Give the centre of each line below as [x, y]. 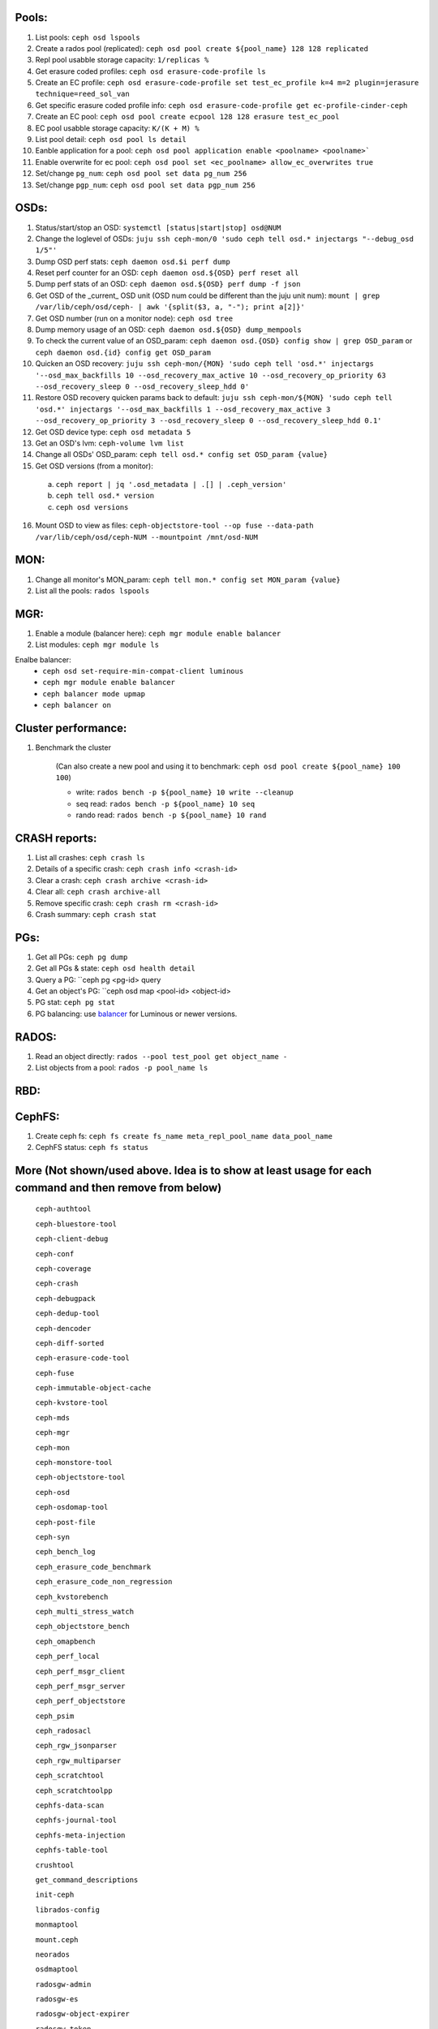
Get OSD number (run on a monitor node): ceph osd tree [134, 318]
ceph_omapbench [66, 1641]
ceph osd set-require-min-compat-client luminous [143, 671]
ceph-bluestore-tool [76, 1224]
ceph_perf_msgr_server [80, 1686]
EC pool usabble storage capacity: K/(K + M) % [117, 128]
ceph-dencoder [63, 1328]
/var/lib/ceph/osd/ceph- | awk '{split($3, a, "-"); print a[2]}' [170, 307]
